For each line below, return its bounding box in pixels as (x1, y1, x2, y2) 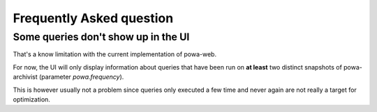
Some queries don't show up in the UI (13, 31, 190, 43)
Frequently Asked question (13, 10, 174, 26)
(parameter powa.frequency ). (38, 73, 124, 81)
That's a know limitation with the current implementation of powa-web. (13, 50, 216, 58)
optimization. (13, 95, 50, 104)
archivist (13, 73, 38, 81)
